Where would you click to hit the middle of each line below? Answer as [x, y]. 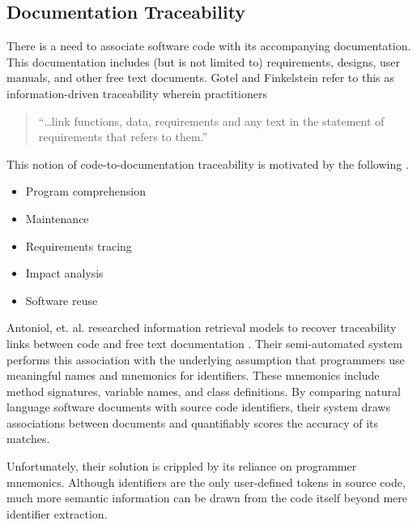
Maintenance [57, 218]
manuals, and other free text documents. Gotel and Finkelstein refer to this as [200, 77]
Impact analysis [64, 273]
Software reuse [62, 300]
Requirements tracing [79, 245]
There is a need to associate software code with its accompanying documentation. [209, 46]
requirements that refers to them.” [123, 137]
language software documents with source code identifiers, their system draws [198, 407]
